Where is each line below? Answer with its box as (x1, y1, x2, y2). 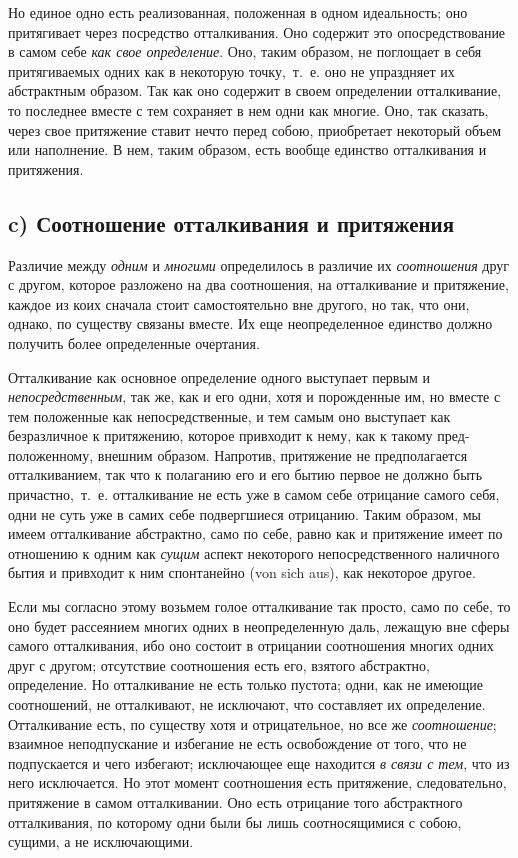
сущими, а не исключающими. (8, 831, 194, 852)
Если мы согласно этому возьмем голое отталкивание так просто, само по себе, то (8, 596, 511, 617)
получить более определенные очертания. (8, 332, 260, 353)
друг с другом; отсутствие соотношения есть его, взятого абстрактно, (8, 654, 430, 675)
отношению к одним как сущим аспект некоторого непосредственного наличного (8, 542, 500, 563)
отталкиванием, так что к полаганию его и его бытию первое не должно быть (8, 464, 483, 485)
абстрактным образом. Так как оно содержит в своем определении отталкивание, (8, 80, 502, 101)
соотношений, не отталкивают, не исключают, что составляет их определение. (8, 694, 486, 715)
